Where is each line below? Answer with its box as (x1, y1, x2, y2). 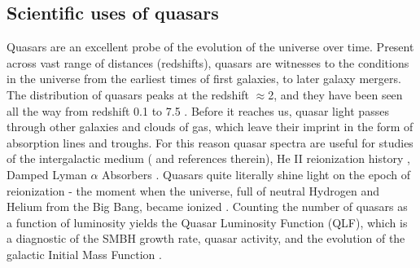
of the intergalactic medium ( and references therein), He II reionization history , (7, 150, 410, 167)
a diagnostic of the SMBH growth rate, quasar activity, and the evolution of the (7, 230, 405, 247)
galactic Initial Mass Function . (7, 245, 162, 262)
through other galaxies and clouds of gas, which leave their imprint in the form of (7, 118, 413, 135)
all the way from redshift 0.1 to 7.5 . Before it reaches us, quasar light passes (7, 102, 389, 119)
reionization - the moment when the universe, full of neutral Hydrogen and (7, 182, 379, 199)
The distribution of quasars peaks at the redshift (7, 86, 250, 103)
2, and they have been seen (268, 86, 403, 103)
